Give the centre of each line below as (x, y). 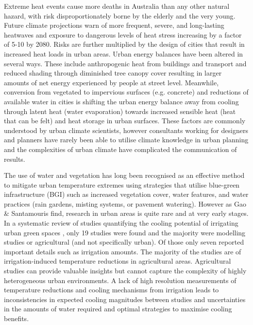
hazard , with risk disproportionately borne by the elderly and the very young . (120, 15)
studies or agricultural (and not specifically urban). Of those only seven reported (124, 242)
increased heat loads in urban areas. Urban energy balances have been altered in (124, 53)
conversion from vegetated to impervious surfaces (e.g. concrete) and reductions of (126, 92)
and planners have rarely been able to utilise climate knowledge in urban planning (126, 140)
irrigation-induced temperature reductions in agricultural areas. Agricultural (118, 261)
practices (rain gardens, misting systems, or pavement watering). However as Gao (125, 203)
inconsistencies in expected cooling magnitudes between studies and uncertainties (125, 299)
